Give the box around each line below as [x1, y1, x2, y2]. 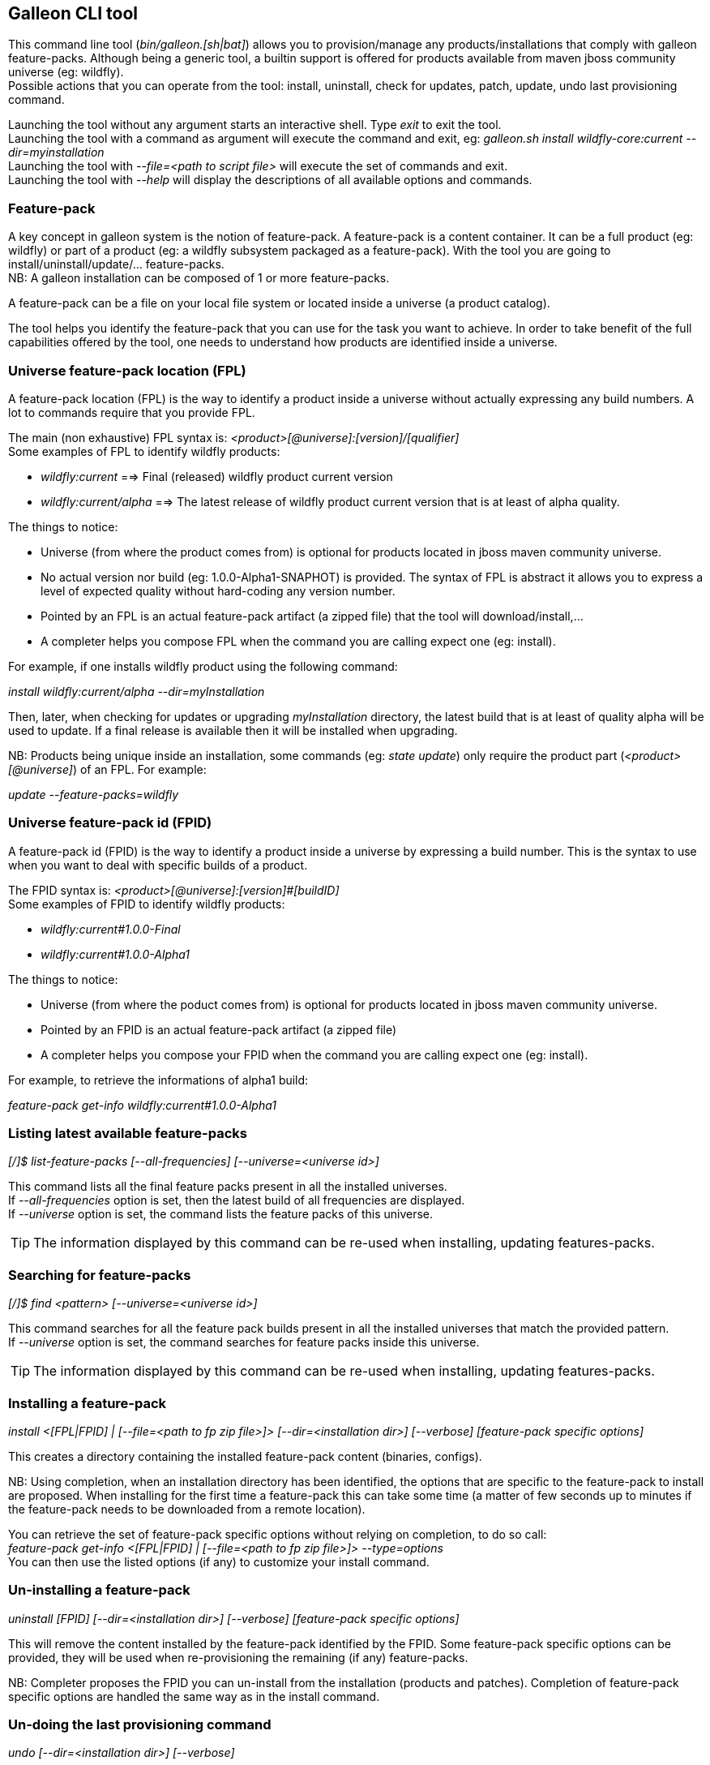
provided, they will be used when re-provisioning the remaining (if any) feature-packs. [8, 1650, 468, 1664]
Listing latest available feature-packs [8, 1125, 247, 1142]
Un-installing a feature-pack [8, 1582, 190, 1599]
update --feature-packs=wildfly [8, 787, 179, 801]
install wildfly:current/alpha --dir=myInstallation [8, 684, 265, 698]
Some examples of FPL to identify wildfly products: [8, 444, 280, 458]
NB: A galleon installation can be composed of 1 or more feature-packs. [8, 271, 390, 286]
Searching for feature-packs [8, 1266, 191, 1283]
